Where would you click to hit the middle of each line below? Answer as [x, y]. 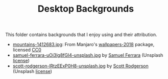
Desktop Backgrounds [86, 9]
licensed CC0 [27, 50]
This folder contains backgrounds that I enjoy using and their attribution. [81, 35]
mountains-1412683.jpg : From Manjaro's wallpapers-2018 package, [83, 45]
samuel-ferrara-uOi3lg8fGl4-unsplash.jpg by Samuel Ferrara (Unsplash [88, 55]
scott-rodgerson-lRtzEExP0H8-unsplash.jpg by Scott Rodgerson [81, 66]
